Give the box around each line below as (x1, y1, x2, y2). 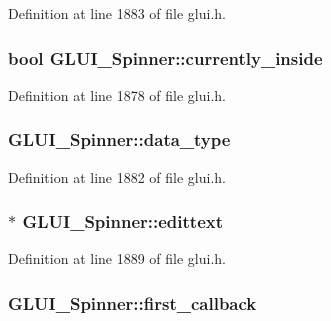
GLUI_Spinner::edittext (22, 209, 224, 234)
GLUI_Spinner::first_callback (8, 290, 257, 315)
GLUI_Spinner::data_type (8, 127, 231, 152)
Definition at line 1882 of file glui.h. (8, 166, 227, 187)
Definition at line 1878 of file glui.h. (8, 84, 227, 105)
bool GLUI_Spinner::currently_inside (8, 45, 323, 70)
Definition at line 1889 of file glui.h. (8, 248, 227, 269)
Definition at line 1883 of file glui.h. (8, 3, 227, 23)
